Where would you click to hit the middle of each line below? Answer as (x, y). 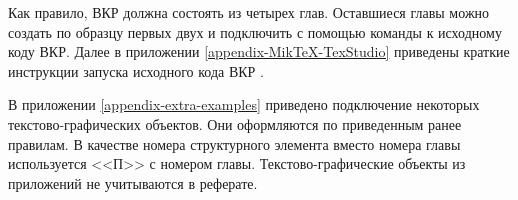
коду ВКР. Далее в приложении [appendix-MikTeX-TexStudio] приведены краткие (259, 51)
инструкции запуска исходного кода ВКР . (136, 70)
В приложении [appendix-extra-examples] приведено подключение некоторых (244, 104)
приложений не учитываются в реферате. (133, 182)
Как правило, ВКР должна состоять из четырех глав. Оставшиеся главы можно (249, 12)
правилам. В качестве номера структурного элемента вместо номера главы (234, 143)
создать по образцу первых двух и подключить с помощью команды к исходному (255, 31)
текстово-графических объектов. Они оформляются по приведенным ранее (235, 124)
